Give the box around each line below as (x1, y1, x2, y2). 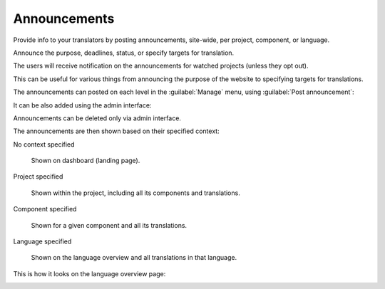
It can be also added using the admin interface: (13, 100, 152, 110)
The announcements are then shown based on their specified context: (13, 127, 220, 135)
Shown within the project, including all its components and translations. (31, 189, 240, 197)
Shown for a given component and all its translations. (31, 221, 188, 229)
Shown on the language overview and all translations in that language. (31, 253, 237, 262)
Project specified (13, 172, 63, 181)
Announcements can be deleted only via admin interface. (13, 114, 182, 122)
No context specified (13, 140, 75, 149)
